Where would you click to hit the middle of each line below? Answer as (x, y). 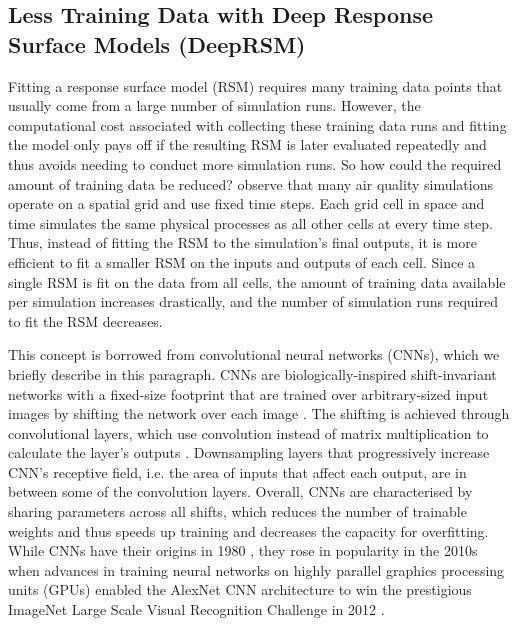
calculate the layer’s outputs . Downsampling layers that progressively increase (249, 452)
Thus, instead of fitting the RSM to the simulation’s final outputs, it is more (242, 242)
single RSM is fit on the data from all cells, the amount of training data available (257, 281)
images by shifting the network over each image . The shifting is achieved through (259, 413)
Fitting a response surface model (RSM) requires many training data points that (255, 85)
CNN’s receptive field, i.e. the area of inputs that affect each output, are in (237, 471)
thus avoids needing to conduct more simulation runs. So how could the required (255, 163)
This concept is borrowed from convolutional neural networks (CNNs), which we (254, 354)
